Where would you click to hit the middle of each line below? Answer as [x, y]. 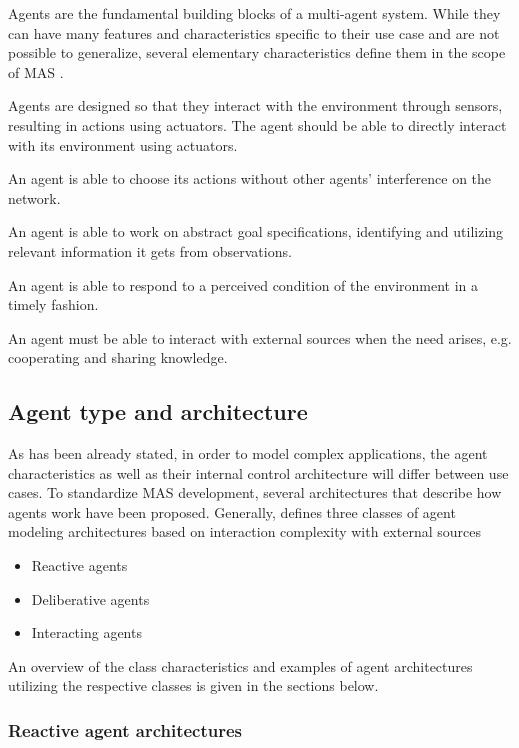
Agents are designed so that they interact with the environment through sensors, [255, 105]
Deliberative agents [90, 598]
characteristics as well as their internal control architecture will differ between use [258, 472]
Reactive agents [79, 565]
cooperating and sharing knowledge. [118, 357]
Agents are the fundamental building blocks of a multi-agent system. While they [254, 13]
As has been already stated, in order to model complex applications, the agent [248, 453]
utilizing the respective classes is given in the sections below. [193, 685]
